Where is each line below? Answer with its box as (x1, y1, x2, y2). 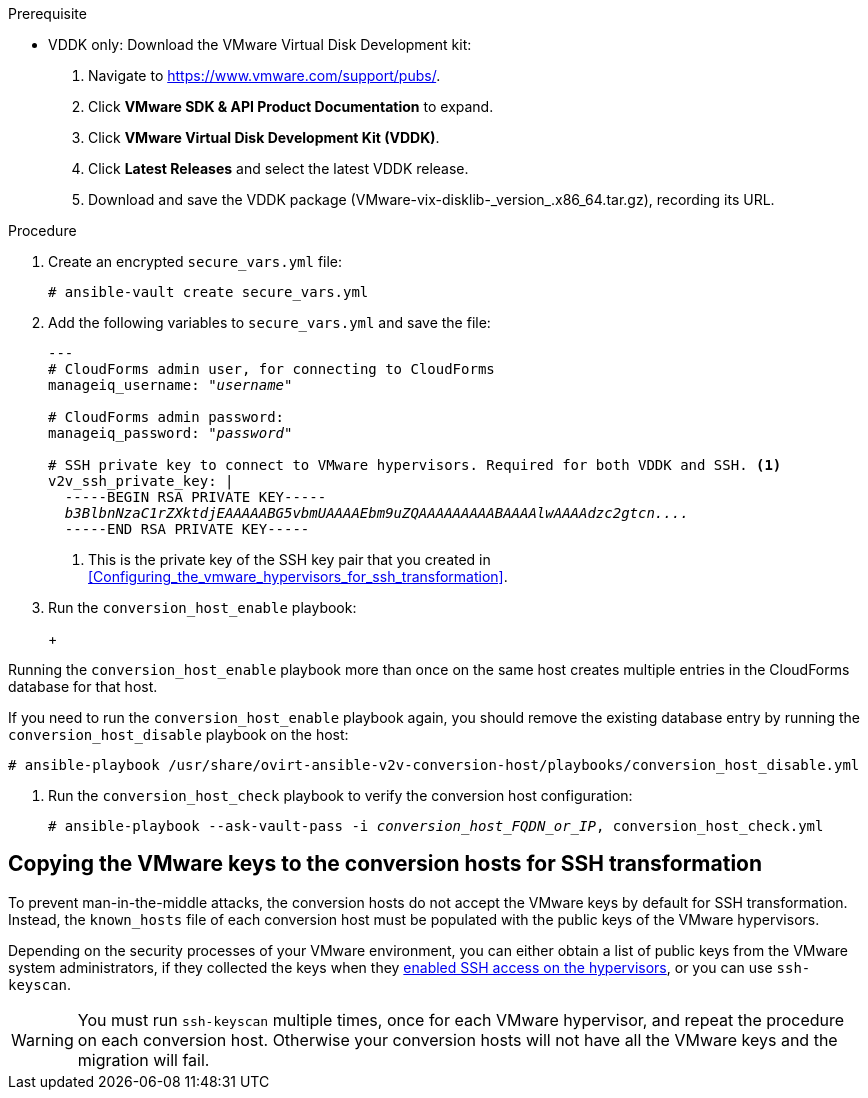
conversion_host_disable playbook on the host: (8, 726, 349, 743)
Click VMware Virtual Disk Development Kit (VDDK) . (88, 129, 440, 146)
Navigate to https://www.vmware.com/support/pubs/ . (88, 67, 441, 84)
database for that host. (8, 678, 158, 695)
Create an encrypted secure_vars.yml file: (48, 253, 343, 270)
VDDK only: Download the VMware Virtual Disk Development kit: (48, 36, 472, 53)
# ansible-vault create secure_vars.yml (48, 284, 369, 300)
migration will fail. (77, 1049, 210, 1070)
